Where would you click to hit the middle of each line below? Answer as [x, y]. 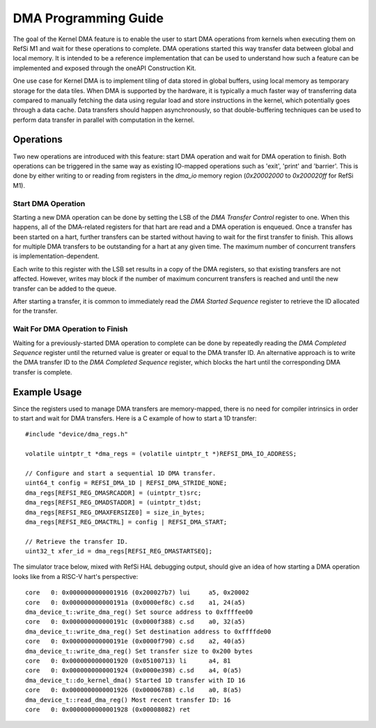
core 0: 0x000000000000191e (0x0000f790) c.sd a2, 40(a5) [135, 641]
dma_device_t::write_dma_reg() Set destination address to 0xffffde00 [148, 631]
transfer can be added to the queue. [65, 288]
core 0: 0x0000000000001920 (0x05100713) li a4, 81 [128, 661]
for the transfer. [36, 311]
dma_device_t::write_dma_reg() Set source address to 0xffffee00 [139, 612]
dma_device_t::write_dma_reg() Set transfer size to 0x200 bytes [139, 651]
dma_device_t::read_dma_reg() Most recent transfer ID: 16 [128, 700]
